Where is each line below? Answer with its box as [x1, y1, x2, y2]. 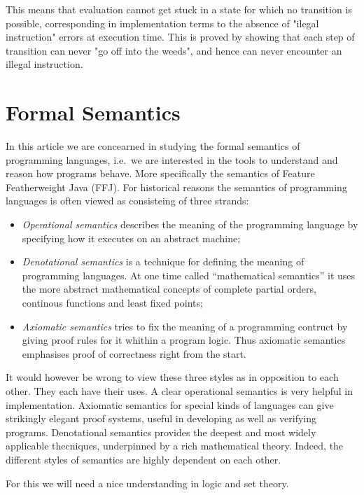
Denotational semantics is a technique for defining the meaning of [22, 254, 304, 269]
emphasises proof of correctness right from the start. [22, 346, 246, 361]
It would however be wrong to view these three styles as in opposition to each [6, 370, 339, 384]
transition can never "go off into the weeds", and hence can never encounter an [6, 43, 342, 57]
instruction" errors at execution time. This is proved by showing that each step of [6, 29, 355, 44]
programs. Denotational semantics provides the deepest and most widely [6, 424, 316, 439]
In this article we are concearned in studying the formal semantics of [6, 139, 300, 153]
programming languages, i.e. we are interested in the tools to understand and [6, 152, 338, 167]
